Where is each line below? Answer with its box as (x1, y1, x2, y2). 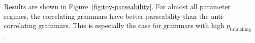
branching (230, 27, 251, 32)
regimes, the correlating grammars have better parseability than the (4, 11, 209, 21)
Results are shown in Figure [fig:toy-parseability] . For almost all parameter (4, 1, 231, 11)
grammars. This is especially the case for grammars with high (38, 20, 224, 30)
